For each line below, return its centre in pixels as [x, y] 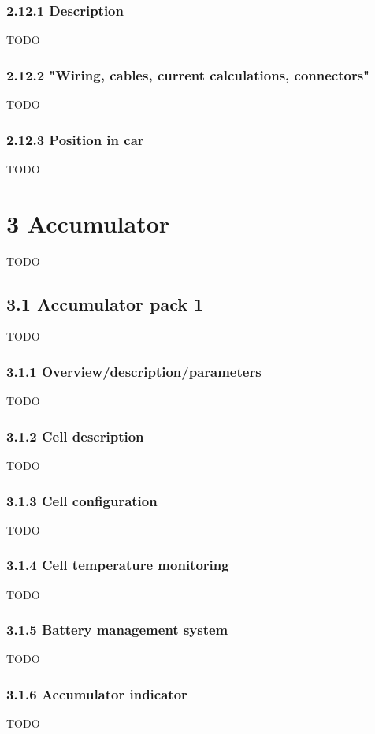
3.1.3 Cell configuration [82, 500]
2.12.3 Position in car [75, 139]
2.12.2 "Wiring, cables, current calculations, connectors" [188, 75]
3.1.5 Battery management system [117, 630]
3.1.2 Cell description [75, 436]
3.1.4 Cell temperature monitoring [118, 565]
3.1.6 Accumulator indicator [97, 693]
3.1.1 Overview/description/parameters [134, 371]
